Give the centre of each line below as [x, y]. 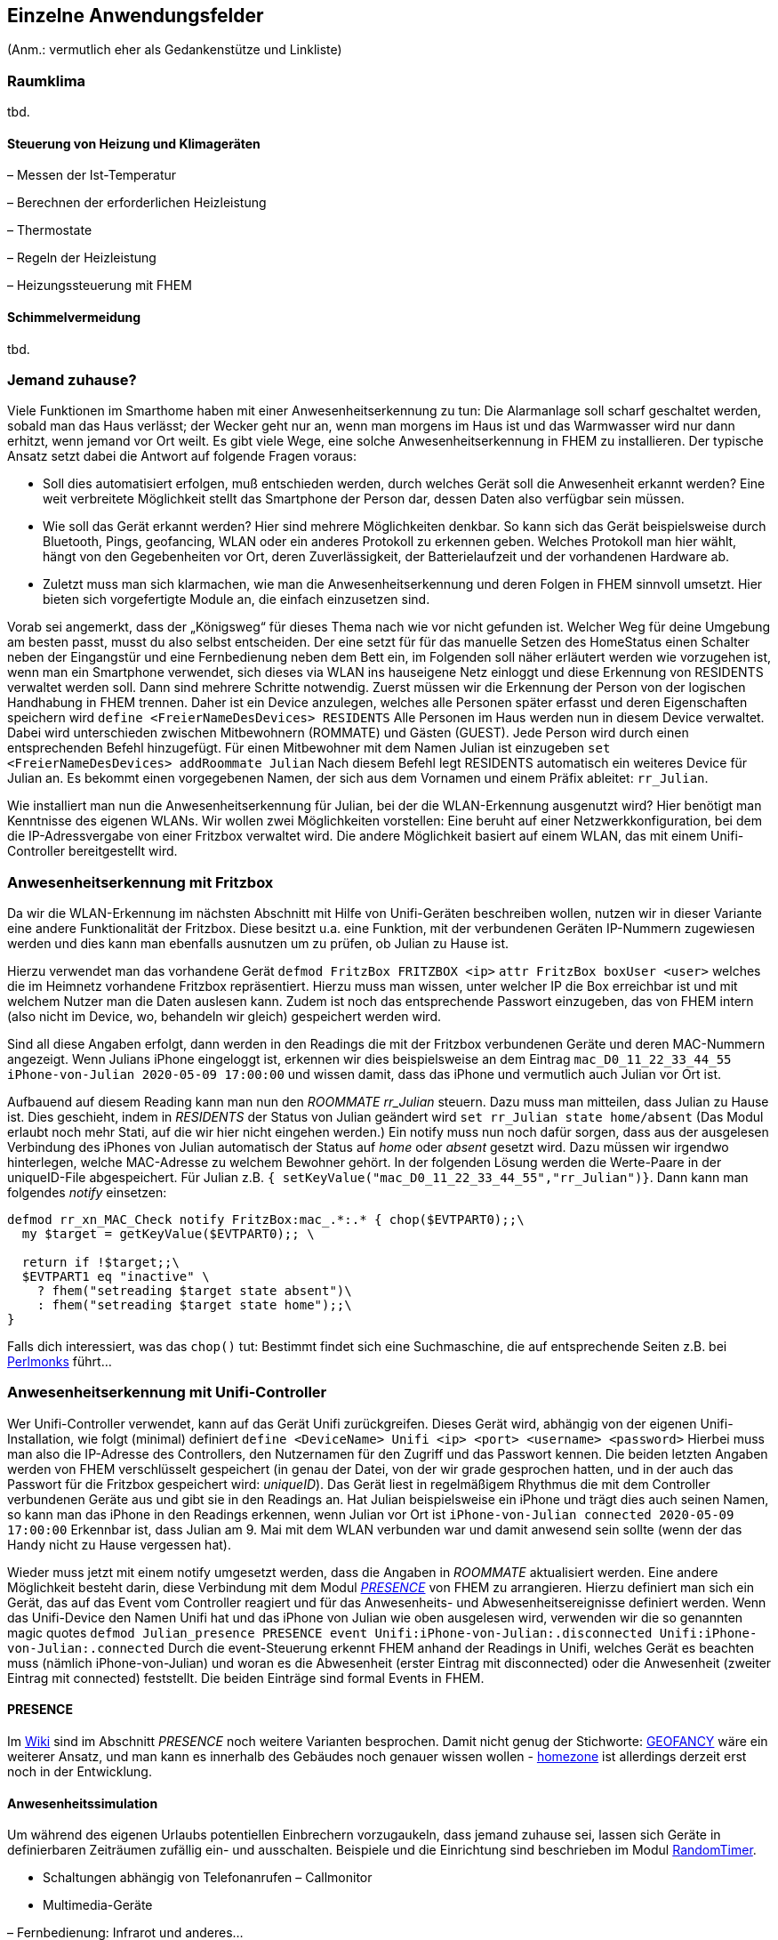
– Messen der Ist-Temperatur [92, 175]
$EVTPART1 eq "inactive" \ [116, 1277]
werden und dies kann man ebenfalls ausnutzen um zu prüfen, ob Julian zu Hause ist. [258, 944]
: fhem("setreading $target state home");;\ [194, 1305]
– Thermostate [50, 230]
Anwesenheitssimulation [83, 1803]
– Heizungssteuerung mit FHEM [100, 286]
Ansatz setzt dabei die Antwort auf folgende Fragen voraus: [182, 456]
